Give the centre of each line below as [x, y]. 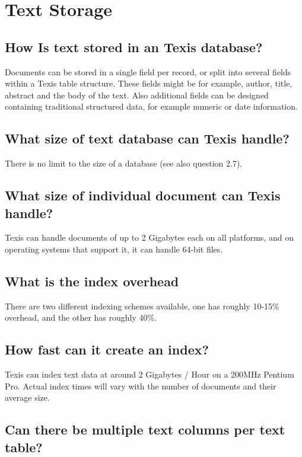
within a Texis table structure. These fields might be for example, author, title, [149, 83]
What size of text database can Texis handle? [147, 138]
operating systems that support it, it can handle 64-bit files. [114, 249]
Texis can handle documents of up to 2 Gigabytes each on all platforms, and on [149, 237]
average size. [27, 397]
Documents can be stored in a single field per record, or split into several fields [148, 71]
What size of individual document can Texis [143, 195]
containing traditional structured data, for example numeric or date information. [151, 106]
